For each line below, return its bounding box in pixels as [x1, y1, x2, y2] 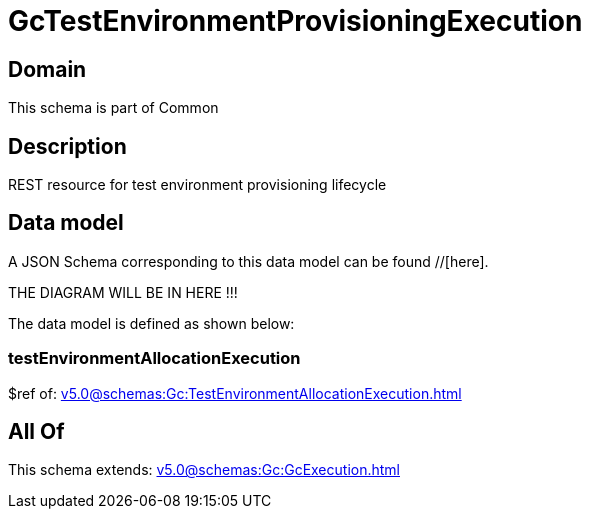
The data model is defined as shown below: [8, 314, 295, 332]
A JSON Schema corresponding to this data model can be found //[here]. [8, 252, 489, 270]
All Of [8, 419, 65, 445]
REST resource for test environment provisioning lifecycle [8, 176, 387, 194]
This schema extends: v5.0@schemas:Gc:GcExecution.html [8, 461, 400, 479]
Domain [8, 56, 87, 82]
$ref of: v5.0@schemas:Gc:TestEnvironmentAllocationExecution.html [8, 384, 462, 402]
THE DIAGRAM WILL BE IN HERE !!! [8, 283, 238, 301]
